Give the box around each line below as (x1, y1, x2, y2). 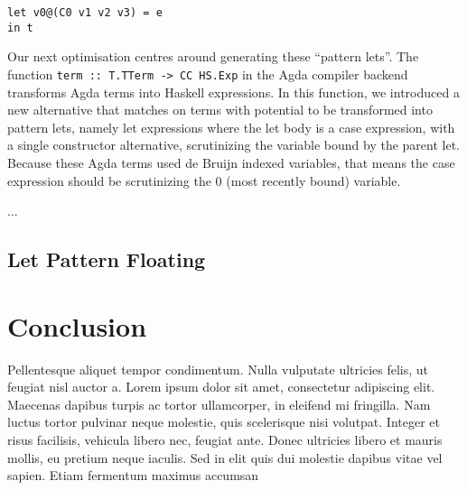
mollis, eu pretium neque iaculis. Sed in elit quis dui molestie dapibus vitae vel (7, 448, 443, 467)
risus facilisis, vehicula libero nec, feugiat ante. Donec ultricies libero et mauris (7, 430, 443, 448)
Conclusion (7, 307, 147, 344)
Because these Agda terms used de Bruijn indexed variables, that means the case (7, 153, 455, 171)
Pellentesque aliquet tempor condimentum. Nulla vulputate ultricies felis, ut (7, 359, 429, 378)
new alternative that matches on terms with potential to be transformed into (7, 100, 433, 119)
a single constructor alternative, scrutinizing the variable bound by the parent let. (7, 135, 461, 154)
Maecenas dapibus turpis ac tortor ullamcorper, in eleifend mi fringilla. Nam (7, 394, 431, 413)
